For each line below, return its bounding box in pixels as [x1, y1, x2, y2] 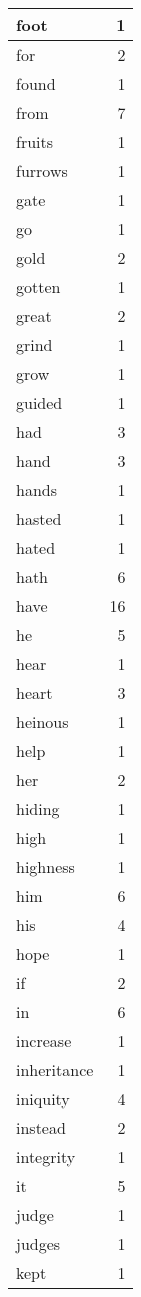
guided [16, 391, 63, 414]
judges [16, 1232, 61, 1255]
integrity [16, 1145, 76, 1168]
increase [16, 1029, 72, 1052]
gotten [16, 275, 61, 298]
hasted [16, 507, 62, 530]
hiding [16, 797, 60, 820]
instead [16, 1116, 66, 1139]
